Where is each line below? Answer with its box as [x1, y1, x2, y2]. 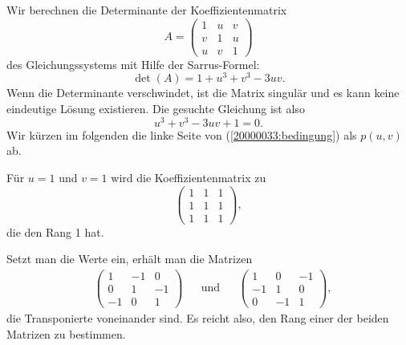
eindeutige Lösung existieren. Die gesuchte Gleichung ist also [6, 100, 305, 117]
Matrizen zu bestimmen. [6, 325, 126, 342]
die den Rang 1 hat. [6, 223, 104, 240]
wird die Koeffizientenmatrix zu [111, 168, 266, 185]
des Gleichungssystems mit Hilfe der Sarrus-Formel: [6, 55, 260, 72]
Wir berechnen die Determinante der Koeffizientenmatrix [6, 2, 287, 18]
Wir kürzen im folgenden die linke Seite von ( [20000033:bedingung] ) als [6, 126, 357, 143]
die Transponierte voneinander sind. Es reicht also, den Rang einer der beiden [6, 310, 389, 326]
